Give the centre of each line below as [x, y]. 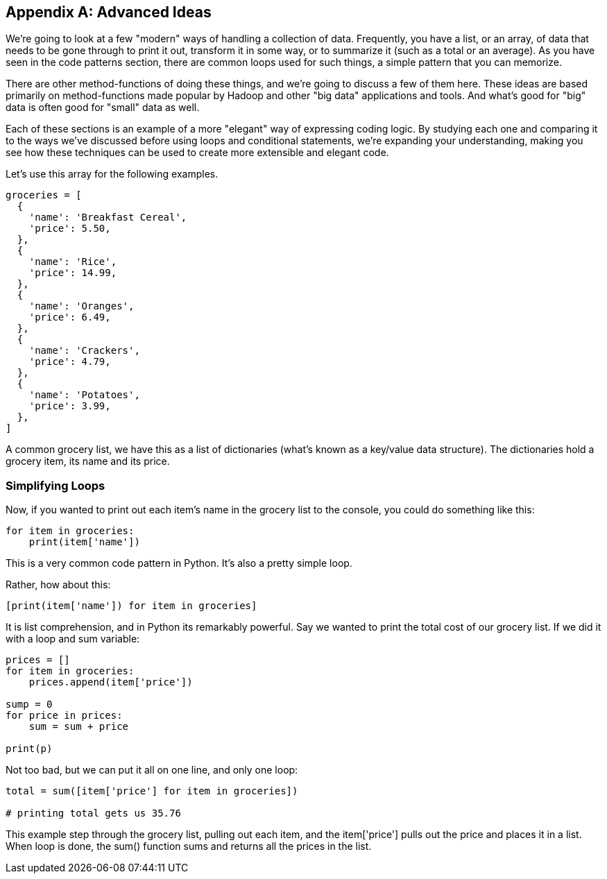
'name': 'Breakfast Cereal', [108, 217]
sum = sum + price [79, 727]
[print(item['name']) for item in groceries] [131, 606]
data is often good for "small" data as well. [103, 108]
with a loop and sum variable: [73, 639]
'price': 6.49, [70, 317]
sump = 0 [29, 705]
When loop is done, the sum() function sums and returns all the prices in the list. [189, 846]
